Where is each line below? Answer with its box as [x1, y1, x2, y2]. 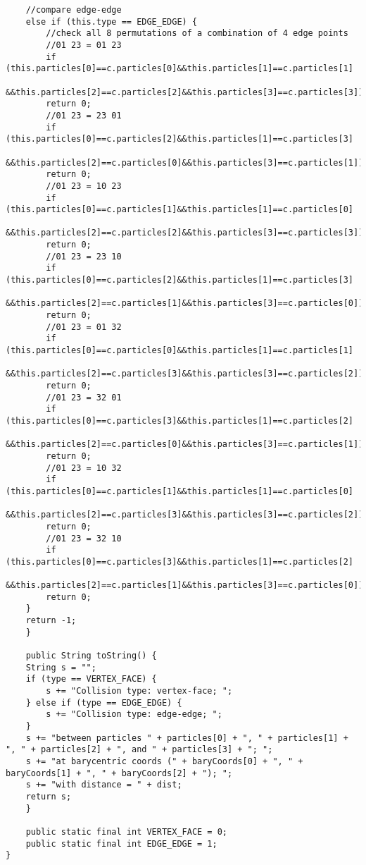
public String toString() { [25, 651, 157, 661]
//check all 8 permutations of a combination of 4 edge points [46, 28, 348, 39]
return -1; [25, 615, 77, 626]
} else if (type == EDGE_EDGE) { [25, 697, 182, 708]
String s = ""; [25, 662, 96, 673]
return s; [25, 791, 72, 802]
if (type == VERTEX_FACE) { [25, 674, 157, 685]
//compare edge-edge [25, 5, 122, 15]
